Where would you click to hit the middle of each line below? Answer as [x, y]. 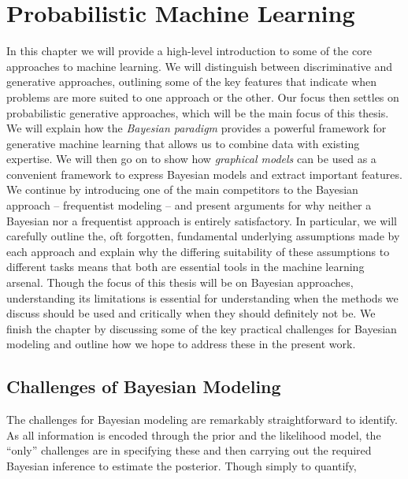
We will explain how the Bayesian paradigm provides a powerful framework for [197, 128]
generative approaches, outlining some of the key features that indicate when [192, 82]
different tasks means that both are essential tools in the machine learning [185, 267]
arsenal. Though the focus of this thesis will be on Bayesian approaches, [180, 282]
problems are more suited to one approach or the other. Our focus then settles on [203, 97]
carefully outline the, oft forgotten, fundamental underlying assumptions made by [203, 236]
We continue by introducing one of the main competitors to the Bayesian [182, 189]
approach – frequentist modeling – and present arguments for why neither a [189, 205]
